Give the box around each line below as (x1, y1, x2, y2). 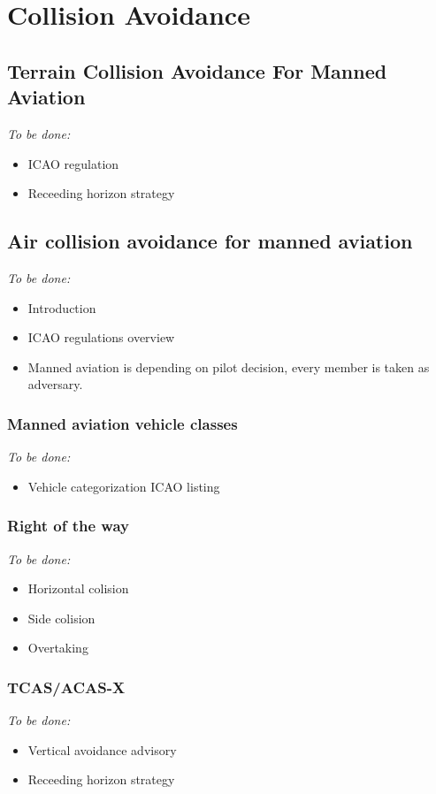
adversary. (27, 375, 83, 393)
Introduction (27, 298, 96, 317)
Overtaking (27, 638, 88, 657)
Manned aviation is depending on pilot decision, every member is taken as (27, 357, 430, 376)
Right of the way (7, 515, 129, 537)
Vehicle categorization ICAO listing (27, 477, 220, 495)
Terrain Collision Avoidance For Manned (7, 57, 387, 84)
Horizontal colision (27, 579, 129, 598)
